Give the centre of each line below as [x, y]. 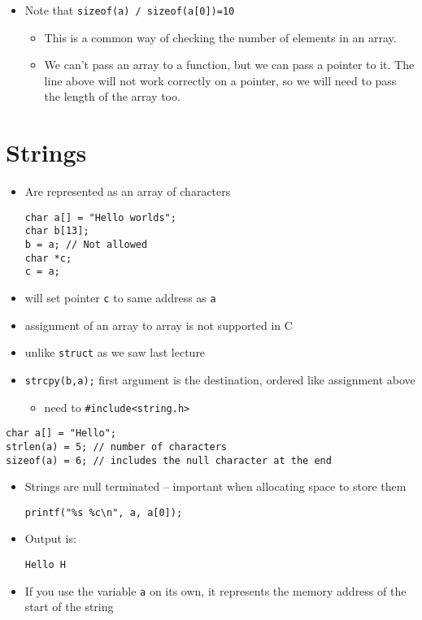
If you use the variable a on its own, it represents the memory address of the [215, 590]
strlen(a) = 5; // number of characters [117, 447]
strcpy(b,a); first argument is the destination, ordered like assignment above [220, 379]
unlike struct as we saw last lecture [115, 352]
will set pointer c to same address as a [120, 298]
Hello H [45, 565]
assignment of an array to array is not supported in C [159, 325]
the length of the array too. [112, 96]
